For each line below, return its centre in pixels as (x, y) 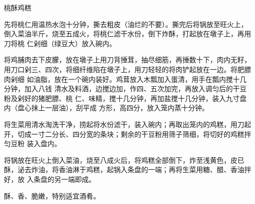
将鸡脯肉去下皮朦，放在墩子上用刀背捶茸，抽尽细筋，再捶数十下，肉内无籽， (127, 60)
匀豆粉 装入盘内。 (33, 143)
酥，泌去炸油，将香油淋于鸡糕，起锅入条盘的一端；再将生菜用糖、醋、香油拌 (127, 169)
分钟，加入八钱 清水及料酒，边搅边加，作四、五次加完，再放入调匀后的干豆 (125, 89)
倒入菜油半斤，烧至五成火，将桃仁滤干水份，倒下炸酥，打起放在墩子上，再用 (127, 34)
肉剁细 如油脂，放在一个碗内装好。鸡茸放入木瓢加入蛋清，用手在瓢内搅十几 (125, 79)
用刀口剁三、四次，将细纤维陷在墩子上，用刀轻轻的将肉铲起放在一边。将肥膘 (127, 69)
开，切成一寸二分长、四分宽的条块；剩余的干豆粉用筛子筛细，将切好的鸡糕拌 (127, 134)
